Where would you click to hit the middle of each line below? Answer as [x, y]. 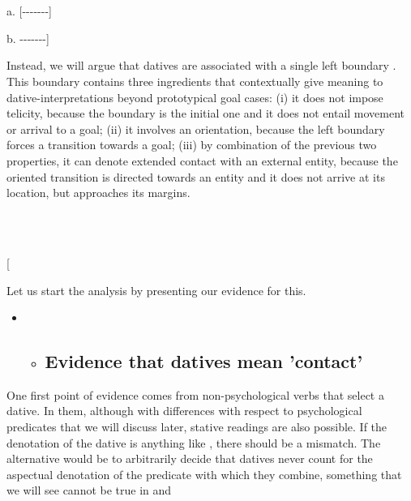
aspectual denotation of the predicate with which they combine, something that [204, 474]
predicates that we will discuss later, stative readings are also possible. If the [197, 427]
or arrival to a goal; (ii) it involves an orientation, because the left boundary [196, 128]
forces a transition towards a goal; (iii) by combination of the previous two [192, 145]
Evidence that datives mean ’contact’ [204, 361]
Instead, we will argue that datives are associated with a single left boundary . [201, 65]
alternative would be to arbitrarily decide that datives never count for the [190, 458]
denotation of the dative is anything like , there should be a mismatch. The [194, 442]
